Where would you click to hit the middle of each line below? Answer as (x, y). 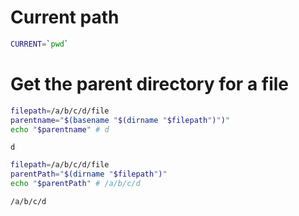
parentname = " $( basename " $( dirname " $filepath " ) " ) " (120, 120)
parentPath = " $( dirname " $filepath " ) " (89, 174)
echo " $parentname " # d (60, 129)
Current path (65, 17)
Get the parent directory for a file (149, 84)
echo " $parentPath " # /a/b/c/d (75, 184)
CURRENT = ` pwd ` (40, 44)
